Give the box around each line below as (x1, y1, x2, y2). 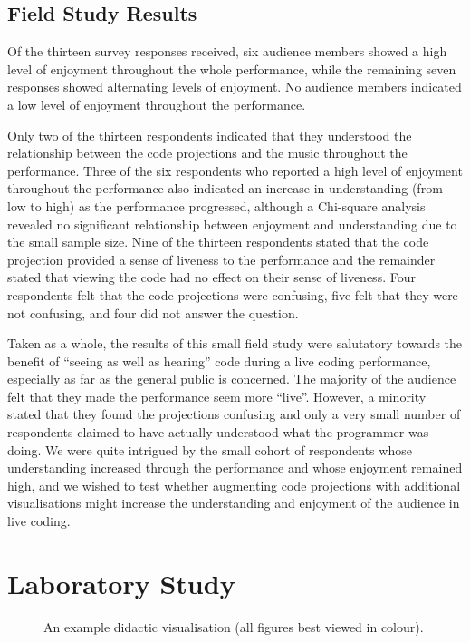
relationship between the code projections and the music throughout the (7, 143, 408, 162)
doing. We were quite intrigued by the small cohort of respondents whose (7, 440, 412, 459)
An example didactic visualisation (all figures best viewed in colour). (43, 617, 424, 636)
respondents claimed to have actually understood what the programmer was (7, 423, 429, 442)
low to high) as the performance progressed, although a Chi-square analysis (7, 196, 426, 215)
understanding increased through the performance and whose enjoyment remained (7, 458, 463, 477)
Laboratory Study (7, 564, 235, 601)
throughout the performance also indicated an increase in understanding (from (7, 179, 443, 198)
